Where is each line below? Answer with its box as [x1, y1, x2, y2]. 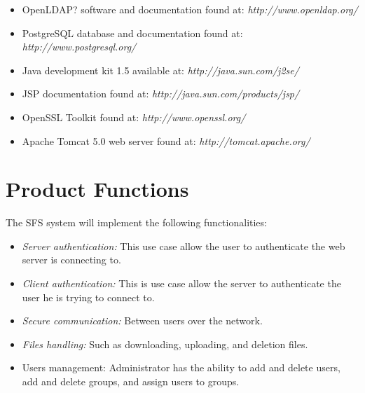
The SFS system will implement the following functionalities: [6, 215, 267, 230]
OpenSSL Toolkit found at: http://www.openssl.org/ [22, 109, 246, 124]
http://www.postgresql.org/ [22, 39, 137, 54]
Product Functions [6, 174, 189, 203]
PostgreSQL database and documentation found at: [22, 25, 243, 40]
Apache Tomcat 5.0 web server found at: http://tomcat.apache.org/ [22, 133, 310, 148]
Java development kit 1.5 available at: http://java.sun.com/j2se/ [22, 62, 299, 77]
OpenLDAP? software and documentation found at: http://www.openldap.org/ [22, 2, 358, 16]
